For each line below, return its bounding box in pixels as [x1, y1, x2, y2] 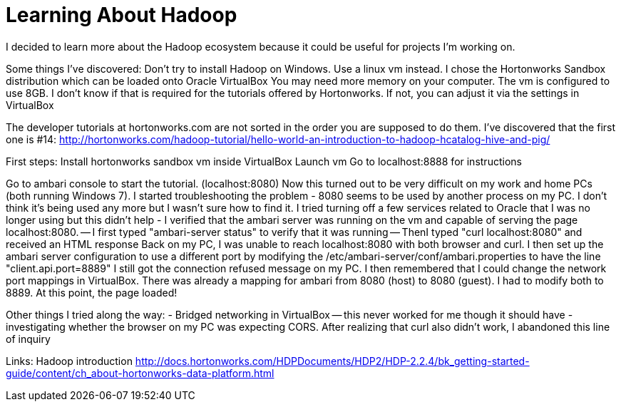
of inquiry [6, 332, 51, 345]
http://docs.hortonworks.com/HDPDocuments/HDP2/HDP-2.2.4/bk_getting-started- [135, 354, 530, 367]
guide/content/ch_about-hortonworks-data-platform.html [6, 366, 274, 379]
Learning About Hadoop [6, 3, 237, 27]
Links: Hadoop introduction [6, 354, 133, 367]
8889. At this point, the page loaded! [6, 286, 178, 299]
